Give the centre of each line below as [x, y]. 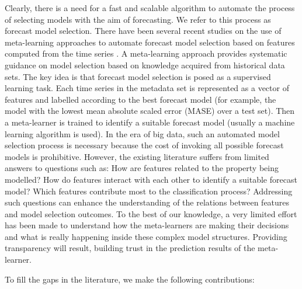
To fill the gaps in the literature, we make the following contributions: [130, 279]
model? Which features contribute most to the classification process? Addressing [149, 191]
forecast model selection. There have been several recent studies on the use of [143, 31]
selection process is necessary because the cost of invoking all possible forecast [144, 145]
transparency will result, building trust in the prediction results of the [130, 248]
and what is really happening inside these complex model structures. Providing [146, 236]
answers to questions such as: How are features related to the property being [142, 168]
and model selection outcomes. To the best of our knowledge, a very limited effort [151, 213]
